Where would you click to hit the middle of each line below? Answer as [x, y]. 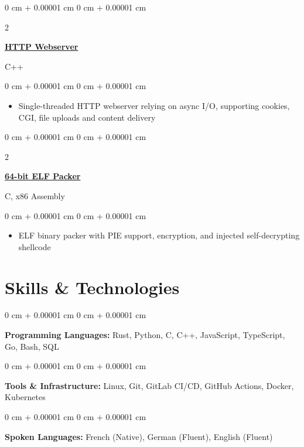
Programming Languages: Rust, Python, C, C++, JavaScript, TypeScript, [145, 335]
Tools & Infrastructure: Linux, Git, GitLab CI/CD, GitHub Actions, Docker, [149, 385]
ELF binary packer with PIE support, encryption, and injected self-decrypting [159, 235]
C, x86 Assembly [35, 195]
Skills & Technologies [92, 287]
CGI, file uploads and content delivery [87, 117]
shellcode [35, 246]
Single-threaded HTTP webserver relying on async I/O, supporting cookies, [154, 105]
